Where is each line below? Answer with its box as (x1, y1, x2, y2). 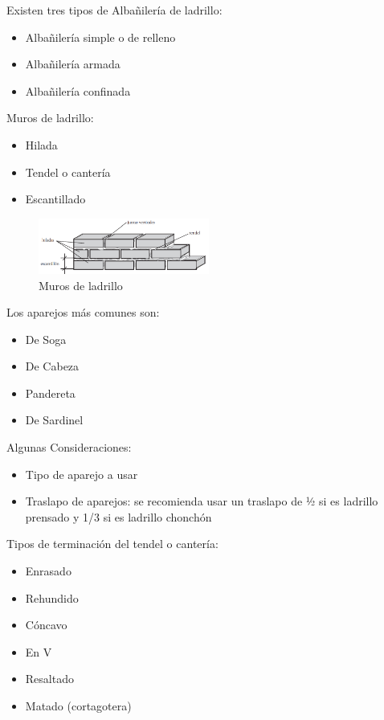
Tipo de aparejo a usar (25, 465, 138, 482)
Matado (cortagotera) (25, 697, 132, 714)
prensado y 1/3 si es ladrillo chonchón (25, 508, 212, 525)
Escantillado (25, 190, 86, 207)
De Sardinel (25, 411, 84, 428)
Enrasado (25, 562, 71, 579)
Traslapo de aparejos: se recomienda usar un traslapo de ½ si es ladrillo (25, 493, 378, 509)
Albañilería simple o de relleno (25, 28, 176, 45)
